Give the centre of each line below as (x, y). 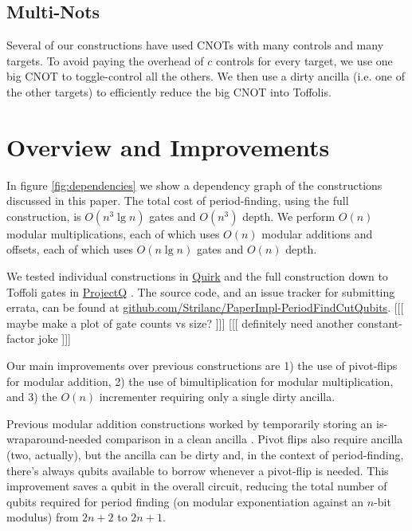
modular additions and (317, 233)
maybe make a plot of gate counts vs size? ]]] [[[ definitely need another (180, 323)
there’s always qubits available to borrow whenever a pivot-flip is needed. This (198, 470)
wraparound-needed (54, 439)
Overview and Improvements (168, 146)
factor (21, 338)
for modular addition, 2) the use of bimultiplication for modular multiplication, (200, 381)
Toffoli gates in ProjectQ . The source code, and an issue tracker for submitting (201, 291)
